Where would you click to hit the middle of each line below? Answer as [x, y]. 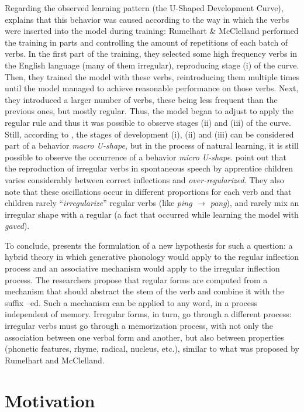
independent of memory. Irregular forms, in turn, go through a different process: [148, 314]
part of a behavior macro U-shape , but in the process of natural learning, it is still [152, 145]
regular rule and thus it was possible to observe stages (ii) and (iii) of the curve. [148, 122]
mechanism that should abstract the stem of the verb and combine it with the [144, 291]
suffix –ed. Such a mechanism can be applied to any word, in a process [131, 302]
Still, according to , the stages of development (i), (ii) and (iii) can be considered [149, 134]
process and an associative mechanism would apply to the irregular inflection [142, 268]
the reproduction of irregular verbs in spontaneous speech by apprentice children [149, 168]
